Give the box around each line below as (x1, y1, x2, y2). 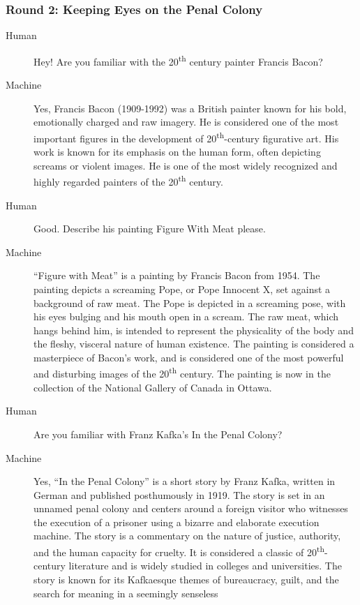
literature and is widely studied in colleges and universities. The (68, 558, 342, 573)
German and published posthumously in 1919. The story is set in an (33, 487, 325, 502)
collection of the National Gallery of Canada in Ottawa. (33, 380, 272, 394)
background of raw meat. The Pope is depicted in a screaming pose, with (33, 295, 346, 310)
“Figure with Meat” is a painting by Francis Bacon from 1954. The (33, 268, 320, 283)
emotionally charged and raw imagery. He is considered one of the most (33, 114, 339, 129)
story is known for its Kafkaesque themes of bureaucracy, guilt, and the (33, 572, 339, 586)
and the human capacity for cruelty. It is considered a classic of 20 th (33, 543, 325, 559)
